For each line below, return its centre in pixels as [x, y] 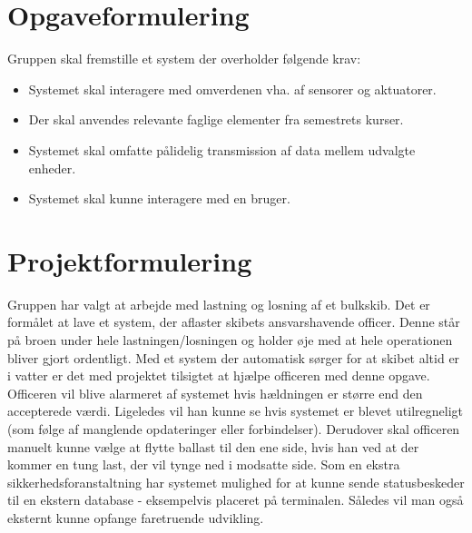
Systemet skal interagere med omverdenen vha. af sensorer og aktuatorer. [232, 89]
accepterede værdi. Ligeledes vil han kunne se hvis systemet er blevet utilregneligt [235, 411]
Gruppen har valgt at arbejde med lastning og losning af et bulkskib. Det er [219, 304]
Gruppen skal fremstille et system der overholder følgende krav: [184, 59]
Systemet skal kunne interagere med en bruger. [159, 198]
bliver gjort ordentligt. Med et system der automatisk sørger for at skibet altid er [234, 357]
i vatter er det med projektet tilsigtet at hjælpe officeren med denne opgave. [219, 375]
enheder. [52, 168]
